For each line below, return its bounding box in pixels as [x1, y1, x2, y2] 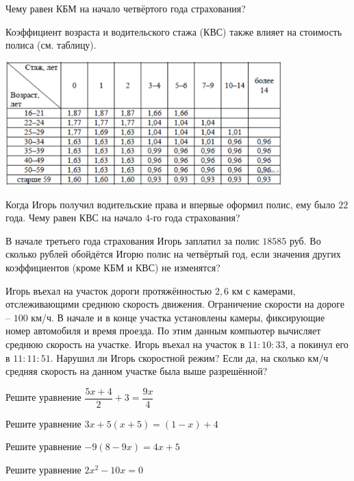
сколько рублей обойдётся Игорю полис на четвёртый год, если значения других [5, 247, 341, 261]
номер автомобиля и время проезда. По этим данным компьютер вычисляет [5, 323, 321, 338]
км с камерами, [231, 283, 296, 297]
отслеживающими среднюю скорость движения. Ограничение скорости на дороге [5, 297, 345, 311]
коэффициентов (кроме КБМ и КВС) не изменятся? [5, 260, 220, 275]
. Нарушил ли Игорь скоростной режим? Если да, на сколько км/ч [50, 350, 329, 365]
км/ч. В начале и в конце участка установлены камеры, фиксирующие [31, 310, 325, 324]
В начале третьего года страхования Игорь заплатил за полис [5, 233, 260, 247]
